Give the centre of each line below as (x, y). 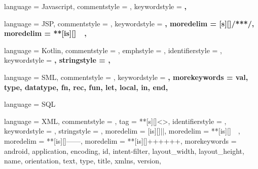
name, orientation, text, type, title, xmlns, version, (83, 161)
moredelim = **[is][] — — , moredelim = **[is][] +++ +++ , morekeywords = (120, 140)
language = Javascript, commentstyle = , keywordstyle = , (95, 6)
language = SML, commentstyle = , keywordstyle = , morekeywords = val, (126, 77)
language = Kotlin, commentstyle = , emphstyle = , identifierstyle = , (113, 50)
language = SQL (30, 104)
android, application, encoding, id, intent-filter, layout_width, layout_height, (124, 151)
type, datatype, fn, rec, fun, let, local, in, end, (86, 87)
